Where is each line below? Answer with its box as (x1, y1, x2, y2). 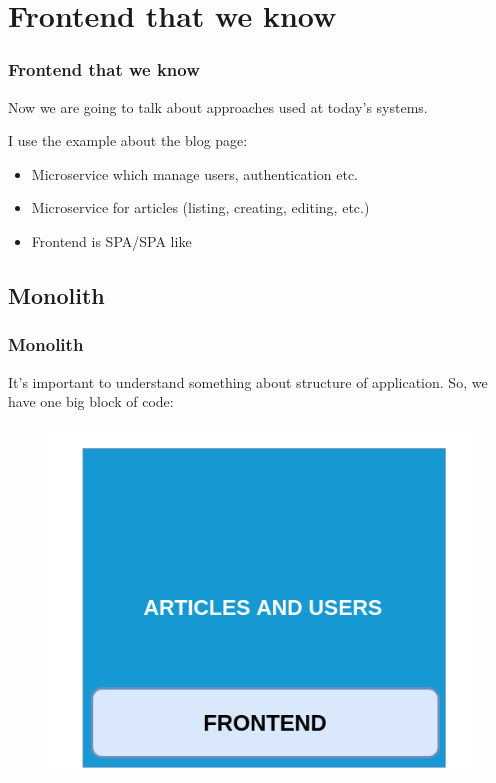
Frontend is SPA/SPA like (31, 230, 192, 251)
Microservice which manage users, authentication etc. (31, 163, 359, 184)
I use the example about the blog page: (8, 130, 248, 151)
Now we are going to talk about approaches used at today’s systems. (8, 96, 428, 117)
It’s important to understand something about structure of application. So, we (8, 371, 488, 392)
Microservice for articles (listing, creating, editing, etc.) (31, 197, 370, 218)
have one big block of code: (8, 391, 174, 412)
